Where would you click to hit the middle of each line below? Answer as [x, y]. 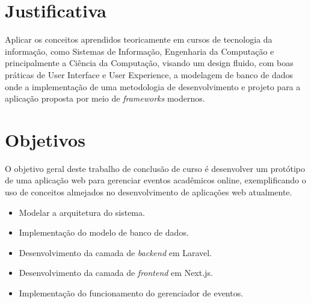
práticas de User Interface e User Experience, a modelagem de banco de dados [149, 74]
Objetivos [45, 139]
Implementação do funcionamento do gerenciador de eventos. [131, 292]
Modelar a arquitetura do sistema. [82, 212]
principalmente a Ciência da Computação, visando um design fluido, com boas [149, 63]
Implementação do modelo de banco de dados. [104, 232]
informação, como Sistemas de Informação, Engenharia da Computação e [140, 51]
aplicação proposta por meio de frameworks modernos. [105, 98]
